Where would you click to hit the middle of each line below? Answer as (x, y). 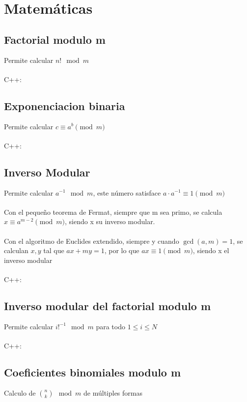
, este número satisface (127, 192)
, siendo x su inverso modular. (110, 221)
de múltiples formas (113, 392)
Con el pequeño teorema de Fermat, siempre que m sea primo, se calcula (113, 212)
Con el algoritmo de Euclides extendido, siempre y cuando (92, 241)
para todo (110, 326)
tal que (54, 250)
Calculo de (20, 392)
